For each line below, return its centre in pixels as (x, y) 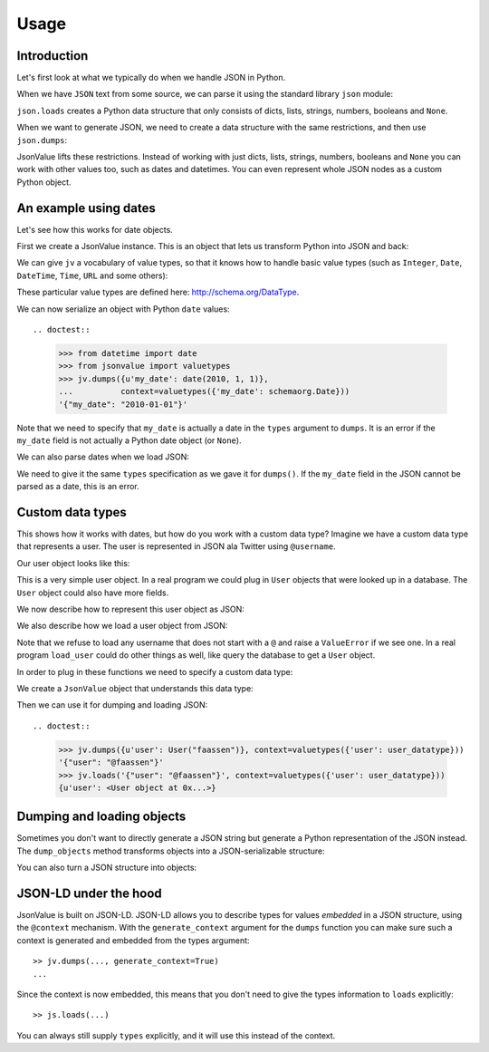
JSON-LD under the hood (89, 893)
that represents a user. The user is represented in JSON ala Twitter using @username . (176, 546)
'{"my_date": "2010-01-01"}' (123, 404)
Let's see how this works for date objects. (95, 229)
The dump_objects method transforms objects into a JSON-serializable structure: (171, 851)
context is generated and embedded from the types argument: (133, 940)
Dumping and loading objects (101, 817)
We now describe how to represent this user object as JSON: (130, 609)
